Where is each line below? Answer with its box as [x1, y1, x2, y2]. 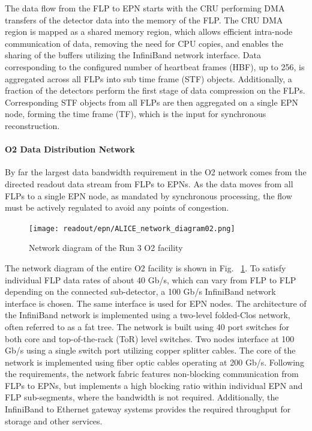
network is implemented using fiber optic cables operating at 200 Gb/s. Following [5, 355, 304, 368]
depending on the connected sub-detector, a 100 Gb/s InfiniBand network [5, 285, 276, 298]
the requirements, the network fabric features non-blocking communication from [5, 367, 299, 380]
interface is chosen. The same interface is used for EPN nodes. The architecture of [5, 297, 307, 309]
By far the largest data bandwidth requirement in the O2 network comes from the [5, 166, 307, 178]
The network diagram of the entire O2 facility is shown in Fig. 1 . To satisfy [5, 261, 286, 274]
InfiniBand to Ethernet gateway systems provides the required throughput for [5, 403, 291, 415]
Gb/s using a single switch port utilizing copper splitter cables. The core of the [5, 344, 296, 357]
